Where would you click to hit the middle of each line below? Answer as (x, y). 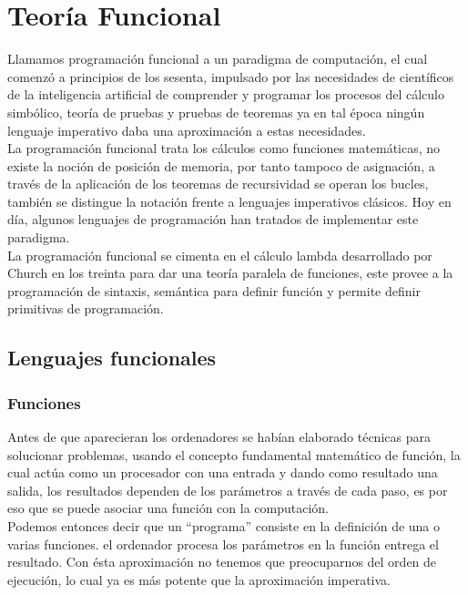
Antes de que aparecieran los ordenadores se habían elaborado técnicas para (219, 437)
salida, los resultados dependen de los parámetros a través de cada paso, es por (228, 490)
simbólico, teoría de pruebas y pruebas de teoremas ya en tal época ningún (216, 112)
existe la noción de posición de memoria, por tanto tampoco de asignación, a (221, 165)
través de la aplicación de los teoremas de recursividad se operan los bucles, (218, 184)
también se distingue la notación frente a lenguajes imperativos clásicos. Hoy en (229, 201)
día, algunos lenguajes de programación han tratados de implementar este (213, 219)
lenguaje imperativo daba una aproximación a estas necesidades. (187, 130)
